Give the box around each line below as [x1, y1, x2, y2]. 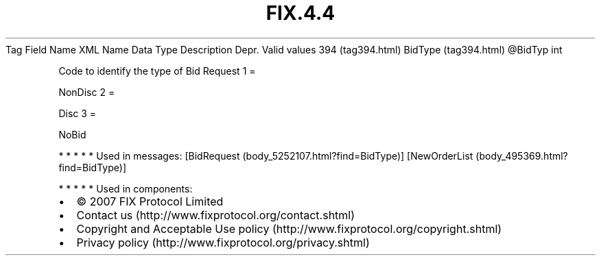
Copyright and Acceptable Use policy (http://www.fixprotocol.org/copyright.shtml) [76, 221, 502, 236]
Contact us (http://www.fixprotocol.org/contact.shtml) [76, 208, 355, 222]
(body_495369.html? [475, 149, 568, 162]
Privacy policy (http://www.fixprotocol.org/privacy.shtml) [76, 235, 370, 249]
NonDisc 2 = [58, 86, 115, 98]
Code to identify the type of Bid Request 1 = [58, 64, 256, 77]
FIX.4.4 [266, 1, 335, 25]
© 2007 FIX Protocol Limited [76, 194, 224, 208]
